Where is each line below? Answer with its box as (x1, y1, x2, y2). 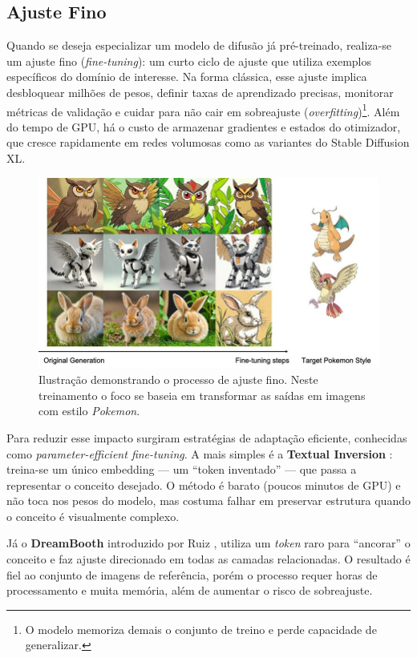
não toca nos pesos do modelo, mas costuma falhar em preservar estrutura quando (6, 492, 411, 509)
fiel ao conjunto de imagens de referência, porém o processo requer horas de (6, 566, 378, 583)
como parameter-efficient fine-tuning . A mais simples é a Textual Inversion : (6, 445, 393, 462)
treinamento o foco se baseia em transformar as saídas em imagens (38, 386, 366, 403)
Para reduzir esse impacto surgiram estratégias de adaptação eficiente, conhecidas (6, 429, 407, 446)
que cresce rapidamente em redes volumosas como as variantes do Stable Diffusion (6, 134, 410, 151)
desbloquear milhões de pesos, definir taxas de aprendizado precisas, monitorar (6, 83, 394, 100)
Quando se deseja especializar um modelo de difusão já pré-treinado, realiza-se (6, 37, 392, 54)
